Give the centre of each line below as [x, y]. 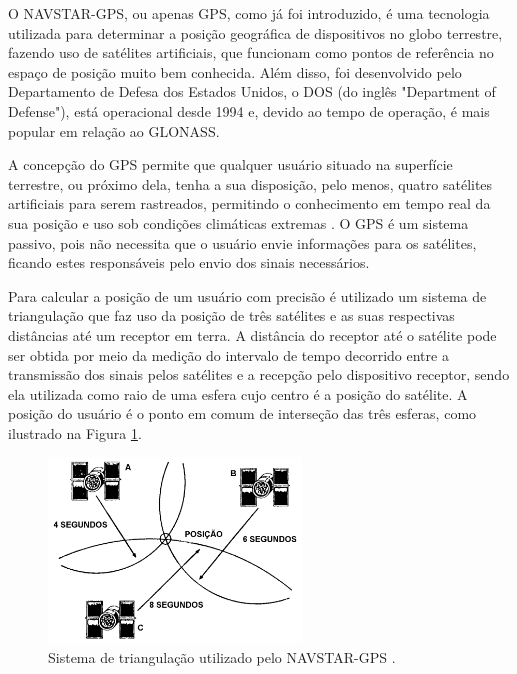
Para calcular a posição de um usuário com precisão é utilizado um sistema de [247, 295]
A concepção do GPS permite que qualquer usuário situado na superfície [230, 164]
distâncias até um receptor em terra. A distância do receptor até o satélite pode [252, 334]
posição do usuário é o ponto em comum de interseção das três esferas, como [242, 413]
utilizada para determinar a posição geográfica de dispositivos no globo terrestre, [255, 32]
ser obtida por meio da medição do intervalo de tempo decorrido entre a [228, 354]
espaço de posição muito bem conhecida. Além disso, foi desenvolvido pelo [235, 71]
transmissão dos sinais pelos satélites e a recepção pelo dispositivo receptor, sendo [259, 374]
